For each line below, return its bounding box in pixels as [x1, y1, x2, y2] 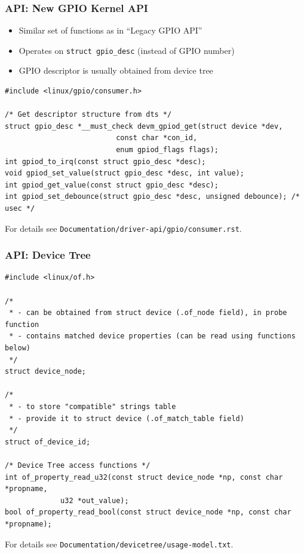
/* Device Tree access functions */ [5, 461, 151, 470]
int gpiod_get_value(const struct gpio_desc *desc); [5, 180, 219, 189]
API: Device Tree [5, 247, 91, 262]
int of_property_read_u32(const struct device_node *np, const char [5, 473, 283, 482]
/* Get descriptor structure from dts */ [5, 110, 172, 119]
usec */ [5, 204, 35, 213]
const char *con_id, [116, 134, 198, 143]
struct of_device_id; [5, 437, 91, 446]
